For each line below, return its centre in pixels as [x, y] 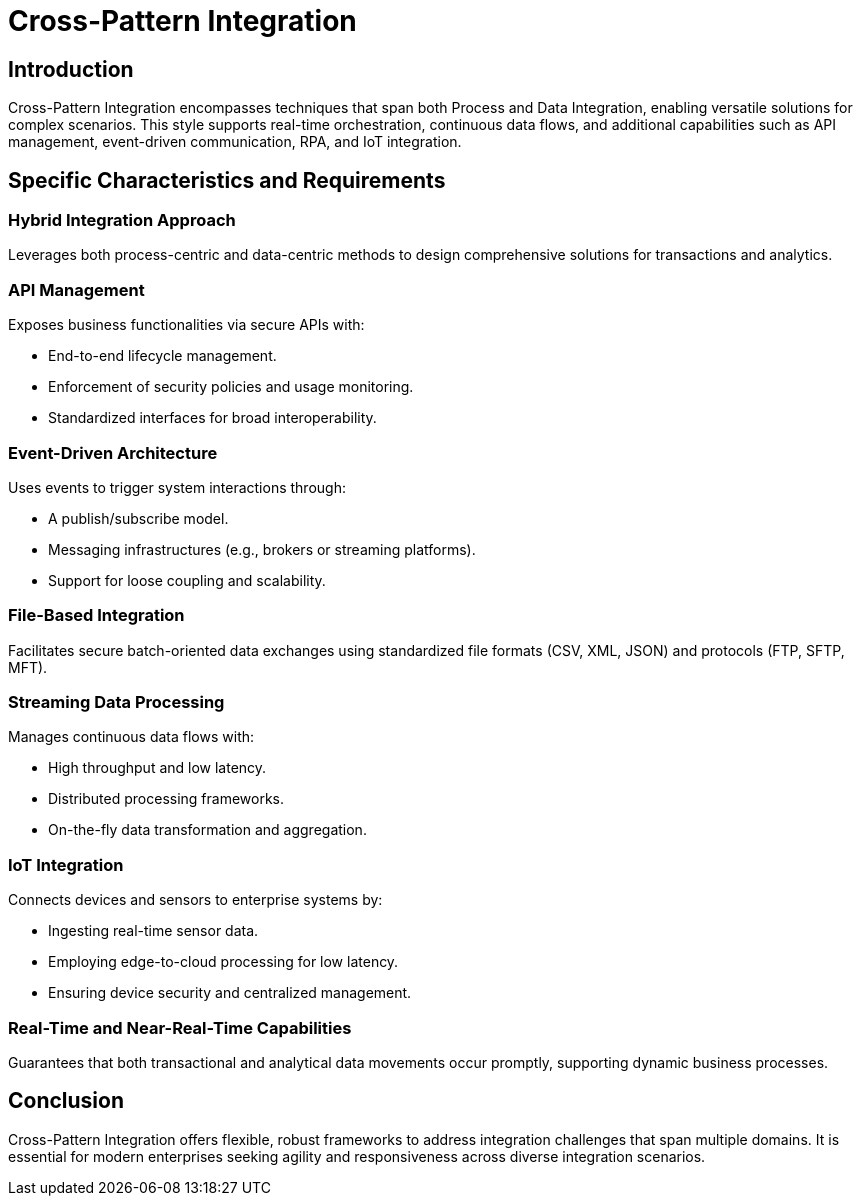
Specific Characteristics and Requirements [227, 180]
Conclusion [66, 1101]
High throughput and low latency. [157, 768]
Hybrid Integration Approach [122, 220]
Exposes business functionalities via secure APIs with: [186, 325]
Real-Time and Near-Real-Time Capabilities [180, 1027]
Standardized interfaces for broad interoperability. [212, 418]
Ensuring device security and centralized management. [230, 993]
